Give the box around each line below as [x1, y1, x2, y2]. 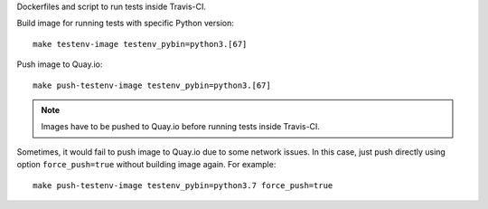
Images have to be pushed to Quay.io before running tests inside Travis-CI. [41, 121, 321, 132]
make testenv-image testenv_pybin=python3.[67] [33, 39, 248, 49]
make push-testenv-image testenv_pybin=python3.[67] [33, 80, 271, 90]
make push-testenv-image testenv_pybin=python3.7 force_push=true [33, 180, 333, 190]
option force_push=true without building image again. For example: [16, 159, 277, 170]
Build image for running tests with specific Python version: [16, 18, 234, 29]
